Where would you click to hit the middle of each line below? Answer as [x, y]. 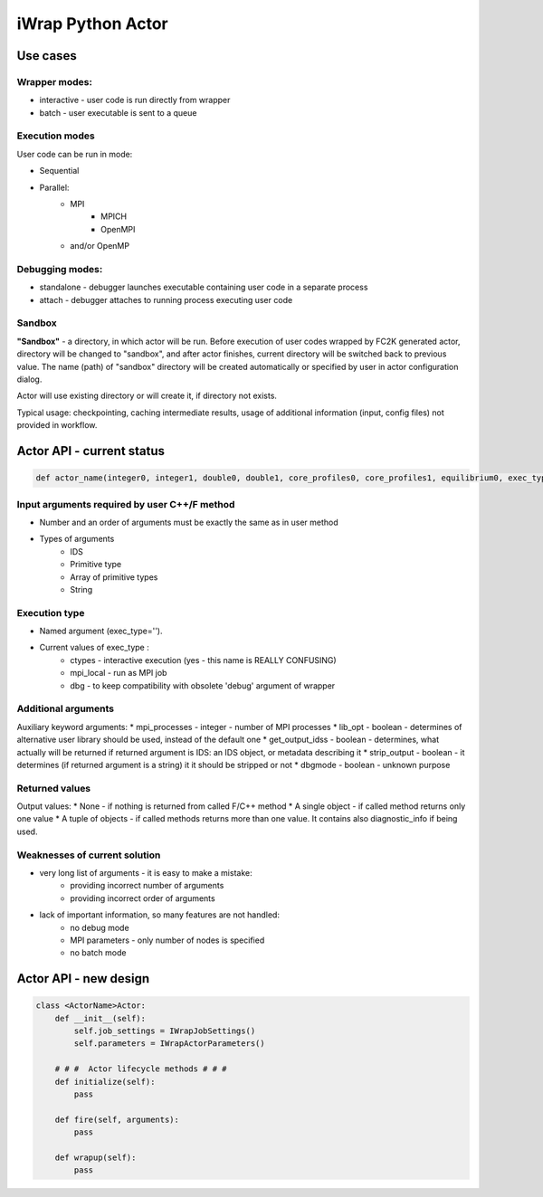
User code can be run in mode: [75, 154]
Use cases [47, 56]
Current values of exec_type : [94, 648]
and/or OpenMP [100, 246]
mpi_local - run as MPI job [119, 673]
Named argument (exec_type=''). [101, 631]
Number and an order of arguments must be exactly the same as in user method [189, 522]
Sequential [59, 171]
